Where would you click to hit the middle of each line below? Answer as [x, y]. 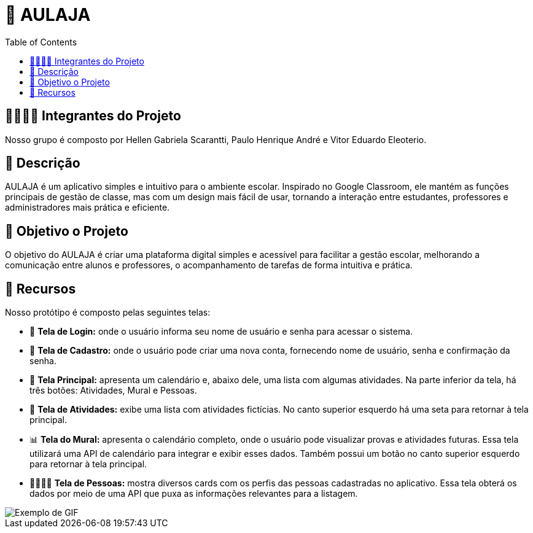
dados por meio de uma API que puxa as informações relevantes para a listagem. [194, 494]
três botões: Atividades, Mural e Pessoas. [113, 391]
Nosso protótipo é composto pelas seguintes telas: [108, 313]
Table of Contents [41, 42]
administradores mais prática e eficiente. [88, 208]
